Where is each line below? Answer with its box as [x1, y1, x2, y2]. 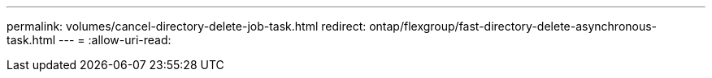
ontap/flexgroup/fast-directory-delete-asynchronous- [369, 19, 658, 33]
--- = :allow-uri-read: [59, 33, 171, 47]
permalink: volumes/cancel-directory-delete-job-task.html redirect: [7, 19, 367, 33]
